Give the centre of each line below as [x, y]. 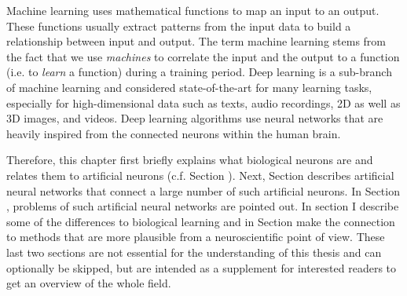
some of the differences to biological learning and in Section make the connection [201, 221]
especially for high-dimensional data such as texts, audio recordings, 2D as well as [203, 102]
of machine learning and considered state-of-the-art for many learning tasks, [189, 87]
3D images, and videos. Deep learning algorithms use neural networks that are [195, 118]
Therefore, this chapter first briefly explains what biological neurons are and [190, 160]
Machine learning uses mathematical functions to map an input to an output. [193, 10]
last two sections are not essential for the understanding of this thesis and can [194, 252]
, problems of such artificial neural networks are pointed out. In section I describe [203, 206]
